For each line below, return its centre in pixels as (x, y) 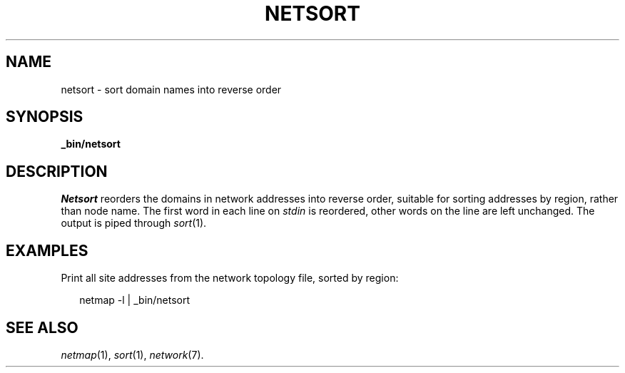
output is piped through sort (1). (134, 223)
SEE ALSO (42, 327)
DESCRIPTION (57, 171)
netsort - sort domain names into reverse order (171, 89)
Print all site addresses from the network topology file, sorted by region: (230, 278)
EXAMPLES (47, 250)
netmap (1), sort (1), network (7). (132, 354)
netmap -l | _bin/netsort (135, 300)
